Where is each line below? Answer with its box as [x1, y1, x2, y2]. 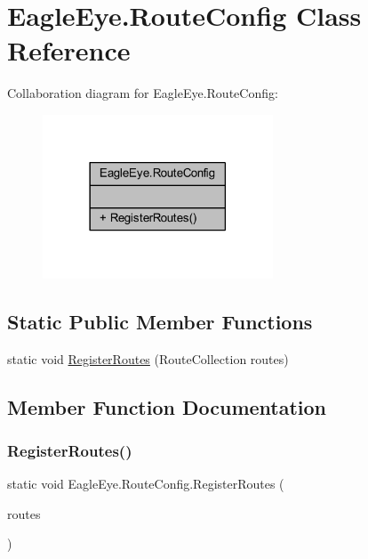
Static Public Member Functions [7, 307, 313, 335]
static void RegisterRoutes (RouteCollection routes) [7, 349, 289, 368]
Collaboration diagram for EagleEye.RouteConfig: [7, 84, 278, 102]
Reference [7, 32, 131, 69]
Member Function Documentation [7, 393, 327, 420]
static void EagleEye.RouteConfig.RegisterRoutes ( [7, 474, 284, 493]
